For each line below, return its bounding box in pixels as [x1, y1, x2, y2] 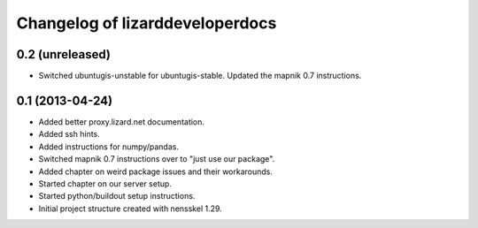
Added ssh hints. [38, 129, 101, 140]
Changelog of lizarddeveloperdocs [16, 13, 277, 33]
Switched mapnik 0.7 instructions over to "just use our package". [38, 154, 275, 164]
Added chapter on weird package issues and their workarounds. [38, 166, 274, 177]
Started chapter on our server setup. [38, 178, 173, 189]
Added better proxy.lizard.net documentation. [38, 116, 205, 127]
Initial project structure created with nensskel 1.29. [38, 203, 223, 214]
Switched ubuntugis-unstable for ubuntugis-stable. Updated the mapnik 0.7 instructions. [38, 71, 362, 81]
